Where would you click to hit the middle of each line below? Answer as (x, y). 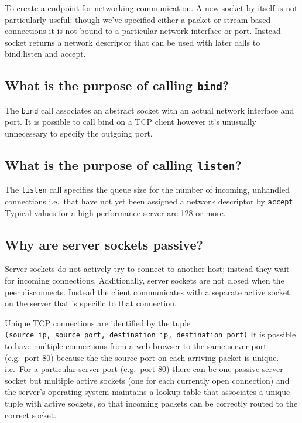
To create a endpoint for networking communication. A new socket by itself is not (151, 8)
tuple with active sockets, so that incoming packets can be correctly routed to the (151, 403)
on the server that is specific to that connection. (91, 303)
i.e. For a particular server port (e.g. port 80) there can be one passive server (144, 369)
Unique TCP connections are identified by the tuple (98, 323)
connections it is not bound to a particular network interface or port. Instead (143, 31)
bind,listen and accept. (45, 54)
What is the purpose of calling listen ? (123, 164)
